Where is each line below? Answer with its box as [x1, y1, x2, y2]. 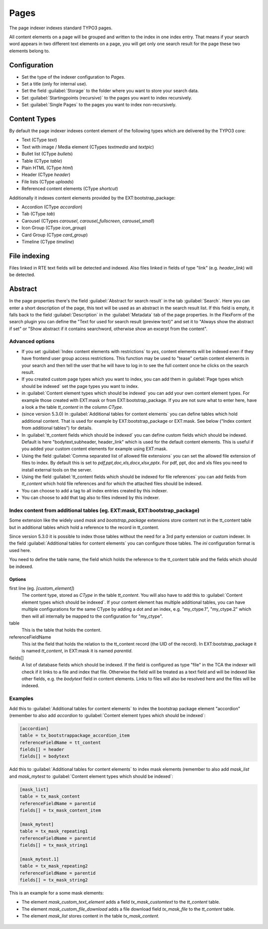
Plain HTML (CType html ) [21, 165, 73, 171]
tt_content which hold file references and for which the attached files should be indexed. [21, 480, 203, 487]
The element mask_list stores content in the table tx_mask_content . [21, 913, 160, 919]
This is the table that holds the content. [21, 627, 102, 633]
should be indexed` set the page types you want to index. [21, 383, 139, 389]
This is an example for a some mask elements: [9, 890, 104, 896]
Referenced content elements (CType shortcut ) [21, 186, 119, 191]
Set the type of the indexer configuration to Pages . [21, 74, 126, 80]
